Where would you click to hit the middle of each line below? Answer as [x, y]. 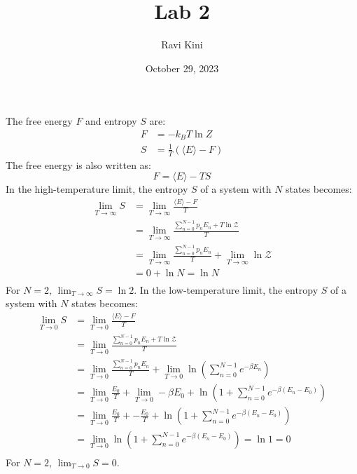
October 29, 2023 [182, 68]
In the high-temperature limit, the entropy [97, 189]
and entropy [111, 121]
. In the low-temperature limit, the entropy [226, 289]
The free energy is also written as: [78, 164]
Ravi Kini [182, 45]
